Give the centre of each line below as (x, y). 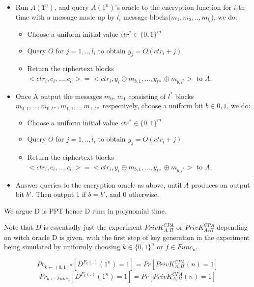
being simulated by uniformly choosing (62, 247)
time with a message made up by (65, 17)
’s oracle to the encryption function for (173, 7)
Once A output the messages (59, 96)
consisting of (147, 96)
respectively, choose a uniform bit (153, 106)
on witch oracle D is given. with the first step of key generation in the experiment (127, 237)
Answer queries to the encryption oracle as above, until (99, 184)
